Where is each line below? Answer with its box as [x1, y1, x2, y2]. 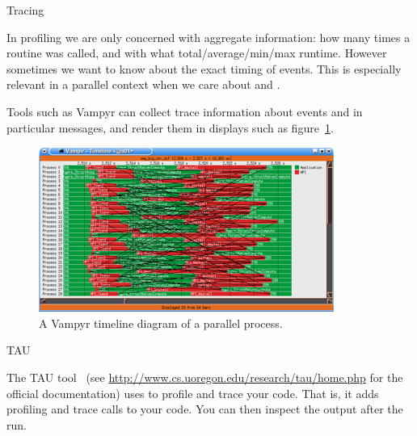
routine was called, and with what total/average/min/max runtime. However [6, 44, 387, 61]
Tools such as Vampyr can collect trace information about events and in [6, 103, 363, 119]
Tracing [6, 2, 44, 18]
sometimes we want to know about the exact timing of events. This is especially [6, 60, 402, 77]
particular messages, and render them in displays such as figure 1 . [6, 119, 334, 136]
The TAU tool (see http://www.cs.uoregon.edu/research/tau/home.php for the [6, 368, 403, 385]
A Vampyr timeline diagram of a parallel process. [39, 314, 283, 331]
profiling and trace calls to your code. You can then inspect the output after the [6, 400, 403, 417]
